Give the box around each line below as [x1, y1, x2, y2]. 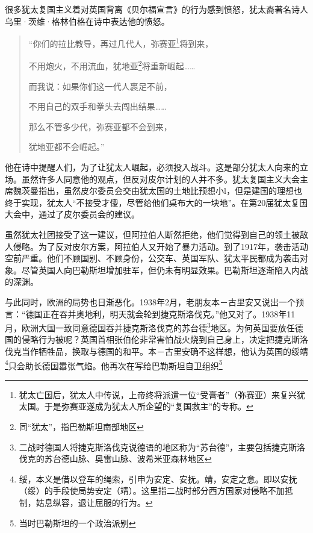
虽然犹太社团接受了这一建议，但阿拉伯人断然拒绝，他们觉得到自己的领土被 [5, 228, 300, 241]
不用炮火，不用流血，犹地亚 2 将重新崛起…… [28, 58, 196, 72]
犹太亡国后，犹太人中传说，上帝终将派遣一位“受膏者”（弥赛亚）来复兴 [19, 388, 297, 401]
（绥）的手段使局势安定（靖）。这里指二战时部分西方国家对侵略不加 [19, 484, 285, 497]
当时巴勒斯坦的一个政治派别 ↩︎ [19, 516, 136, 529]
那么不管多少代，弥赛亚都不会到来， [28, 120, 172, 132]
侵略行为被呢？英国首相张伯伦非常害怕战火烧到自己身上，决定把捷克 [21, 333, 291, 346]
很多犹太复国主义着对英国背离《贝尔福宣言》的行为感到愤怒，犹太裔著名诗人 [5, 3, 308, 15]
